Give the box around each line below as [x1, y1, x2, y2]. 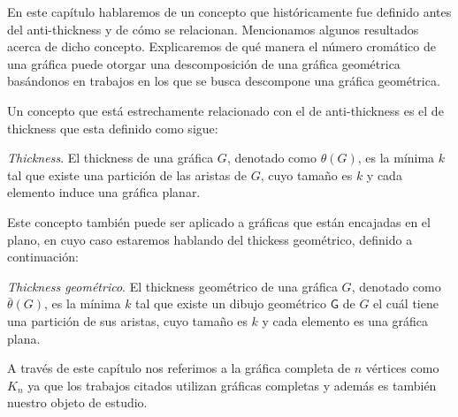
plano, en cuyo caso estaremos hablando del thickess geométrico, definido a [7, 230, 413, 248]
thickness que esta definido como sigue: [7, 118, 218, 137]
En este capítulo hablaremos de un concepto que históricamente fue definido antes [7, 3, 452, 20]
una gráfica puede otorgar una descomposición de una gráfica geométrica [7, 54, 401, 72]
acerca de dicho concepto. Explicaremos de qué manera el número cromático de [7, 37, 436, 56]
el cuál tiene [373, 294, 439, 313]
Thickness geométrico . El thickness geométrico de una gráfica [7, 277, 338, 295]
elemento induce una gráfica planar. [7, 183, 201, 201]
